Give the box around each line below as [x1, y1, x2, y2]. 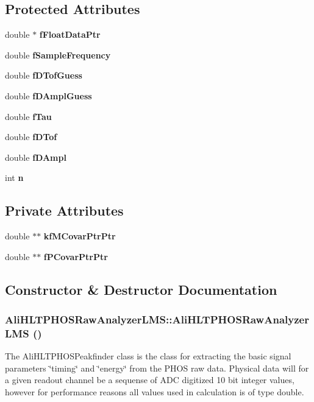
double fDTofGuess [5, 69, 82, 82]
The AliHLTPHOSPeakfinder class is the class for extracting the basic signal [5, 350, 291, 362]
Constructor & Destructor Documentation [5, 280, 277, 298]
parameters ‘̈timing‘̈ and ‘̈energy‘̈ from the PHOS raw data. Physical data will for [5, 361, 309, 374]
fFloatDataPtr [39, 28, 101, 41]
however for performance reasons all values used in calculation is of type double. [5, 386, 304, 398]
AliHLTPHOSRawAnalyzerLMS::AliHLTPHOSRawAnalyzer [5, 312, 309, 327]
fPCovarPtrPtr [43, 250, 108, 263]
